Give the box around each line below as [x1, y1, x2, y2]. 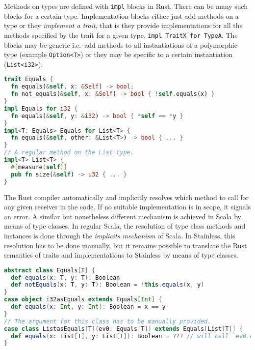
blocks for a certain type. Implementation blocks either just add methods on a [4, 10, 239, 21]
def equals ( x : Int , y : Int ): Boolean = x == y [11, 303, 166, 311]
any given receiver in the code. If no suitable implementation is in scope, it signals [4, 202, 251, 212]
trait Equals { [4, 76, 53, 83]
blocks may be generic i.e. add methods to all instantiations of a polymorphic [4, 39, 238, 50]
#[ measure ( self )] [11, 163, 67, 171]
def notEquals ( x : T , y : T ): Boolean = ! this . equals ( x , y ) [11, 281, 204, 289]
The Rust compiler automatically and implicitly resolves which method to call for [4, 192, 249, 202]
